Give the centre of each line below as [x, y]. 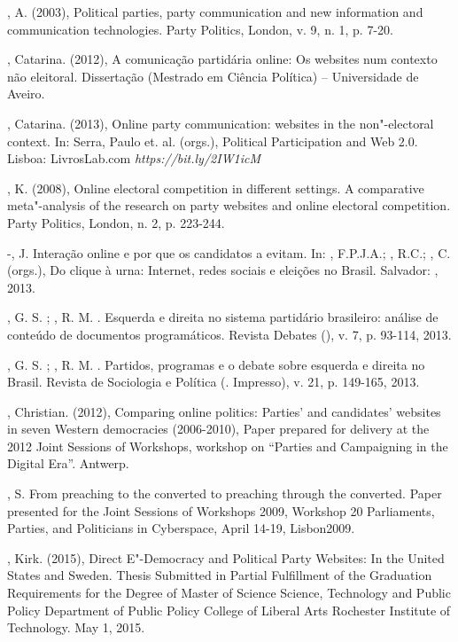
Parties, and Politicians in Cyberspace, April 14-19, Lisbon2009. [181, 528]
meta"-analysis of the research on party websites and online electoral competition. [229, 205]
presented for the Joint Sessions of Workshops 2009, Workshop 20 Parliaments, [221, 510]
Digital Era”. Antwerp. [68, 463]
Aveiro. [26, 94]
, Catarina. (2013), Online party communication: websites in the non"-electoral [221, 123]
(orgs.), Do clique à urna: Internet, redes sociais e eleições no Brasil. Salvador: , [223, 270]
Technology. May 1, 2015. [76, 627]
